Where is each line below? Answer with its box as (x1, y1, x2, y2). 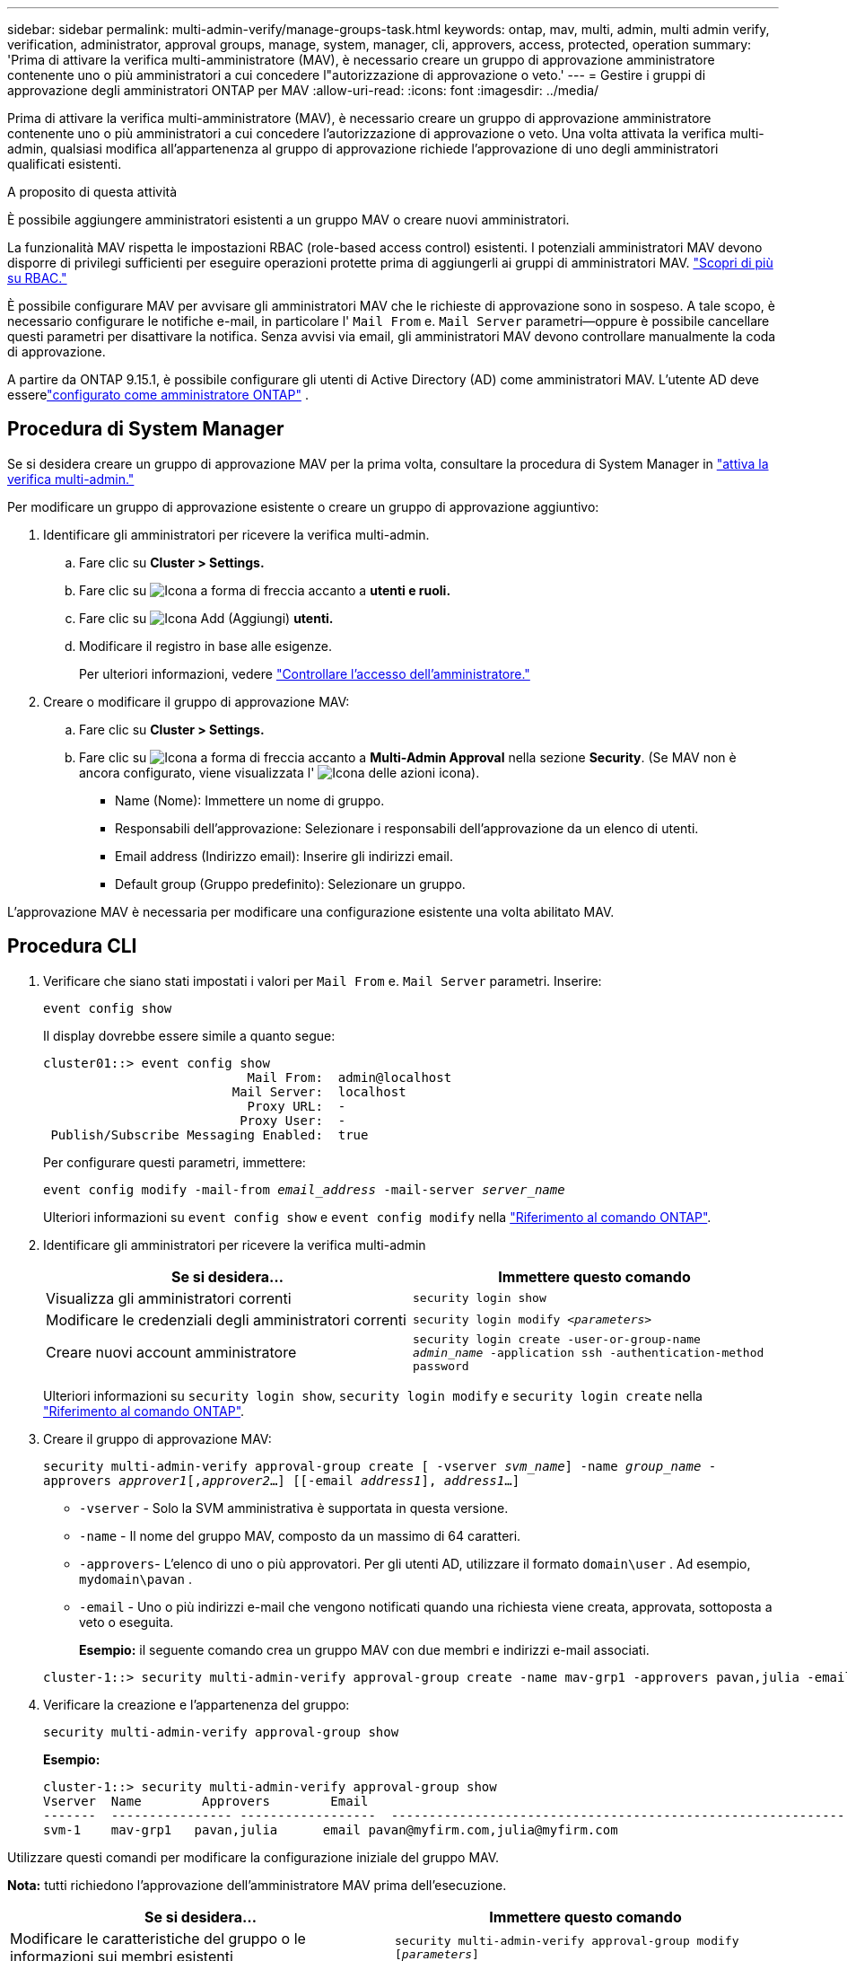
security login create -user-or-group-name (413, 1332, 701, 1346)
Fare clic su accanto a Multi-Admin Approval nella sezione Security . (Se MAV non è (79, 749, 737, 765)
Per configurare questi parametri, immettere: (43, 1154, 306, 1170)
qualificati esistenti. (7, 156, 122, 171)
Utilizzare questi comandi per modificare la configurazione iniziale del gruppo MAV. (7, 1849, 500, 1865)
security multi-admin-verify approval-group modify (395, 1933, 739, 1948)
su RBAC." (7, 270, 67, 286)
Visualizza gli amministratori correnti (46, 1288, 292, 1307)
